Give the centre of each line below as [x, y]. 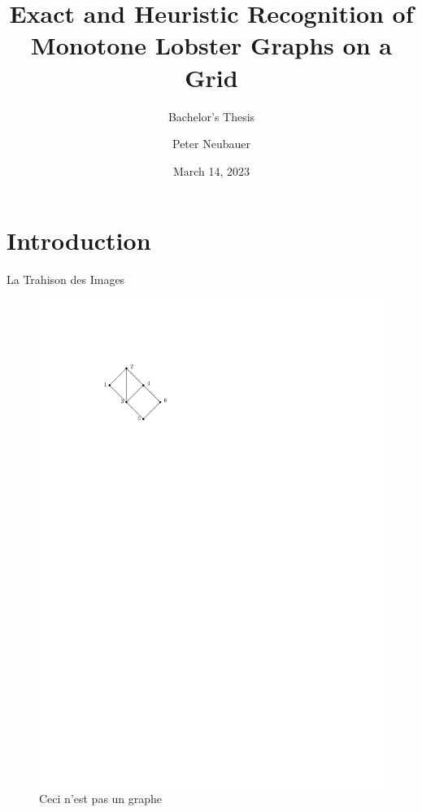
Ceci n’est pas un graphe [101, 799]
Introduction [79, 240]
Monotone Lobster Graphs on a [211, 45]
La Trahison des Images [66, 279]
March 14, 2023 [211, 170]
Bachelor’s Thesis [211, 116]
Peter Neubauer [211, 144]
